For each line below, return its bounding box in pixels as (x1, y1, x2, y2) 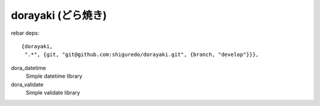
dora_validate (11, 81, 44, 88)
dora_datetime (11, 64, 46, 71)
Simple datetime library (25, 72, 82, 79)
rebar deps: (11, 29, 40, 37)
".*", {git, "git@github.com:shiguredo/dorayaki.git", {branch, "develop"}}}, (24, 51, 259, 58)
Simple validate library (25, 89, 80, 96)
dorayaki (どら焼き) (11, 9, 107, 22)
